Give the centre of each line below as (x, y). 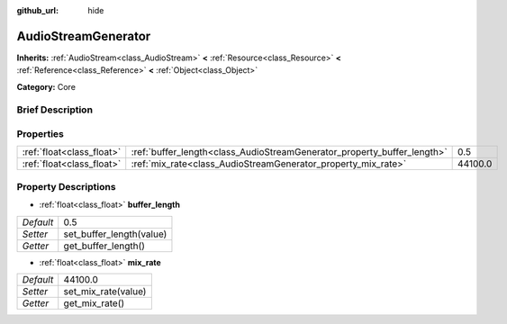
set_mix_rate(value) (105, 291)
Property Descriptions (66, 186)
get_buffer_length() (104, 246)
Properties (41, 134)
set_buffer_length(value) (115, 234)
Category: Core (46, 86)
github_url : (37, 10)
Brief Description (55, 110)
